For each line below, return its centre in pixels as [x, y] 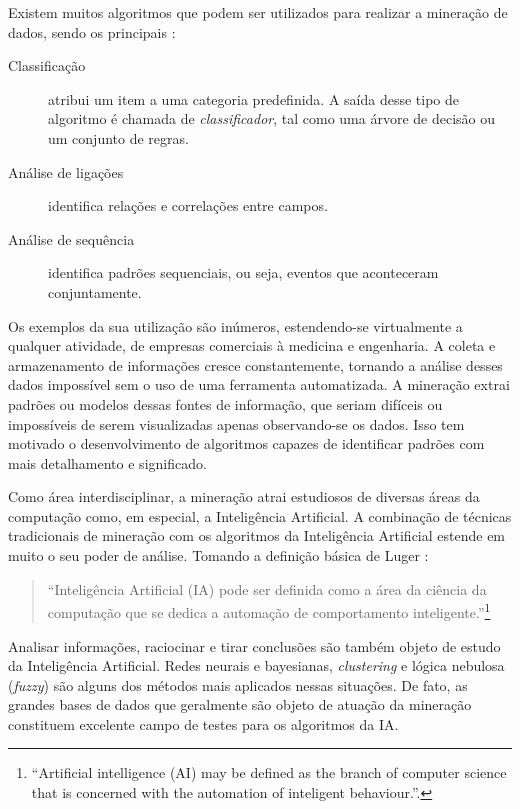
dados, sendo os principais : [92, 31]
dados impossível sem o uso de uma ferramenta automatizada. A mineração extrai [259, 384]
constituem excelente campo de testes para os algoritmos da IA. [203, 723]
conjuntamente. [95, 291]
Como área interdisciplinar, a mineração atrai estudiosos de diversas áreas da [244, 496]
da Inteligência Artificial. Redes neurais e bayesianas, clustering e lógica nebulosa [256, 665]
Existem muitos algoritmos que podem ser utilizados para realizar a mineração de [258, 12]
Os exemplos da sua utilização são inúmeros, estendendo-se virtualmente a [235, 325]
